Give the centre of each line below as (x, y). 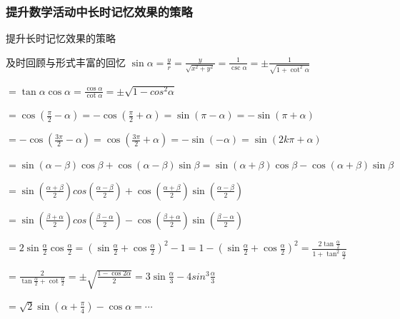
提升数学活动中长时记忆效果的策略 (99, 11)
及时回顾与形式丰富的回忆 (66, 62)
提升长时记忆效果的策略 (61, 38)
